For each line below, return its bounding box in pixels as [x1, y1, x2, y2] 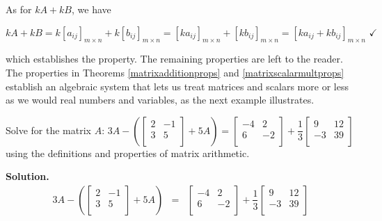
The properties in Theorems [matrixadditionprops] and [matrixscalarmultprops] [6, 65, 344, 79]
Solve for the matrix [6, 122, 91, 137]
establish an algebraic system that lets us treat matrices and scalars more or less [6, 79, 349, 93]
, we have [71, 2, 111, 16]
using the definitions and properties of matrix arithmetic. [6, 145, 250, 160]
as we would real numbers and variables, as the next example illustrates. [6, 92, 315, 107]
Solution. [6, 169, 49, 183]
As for [6, 2, 32, 16]
